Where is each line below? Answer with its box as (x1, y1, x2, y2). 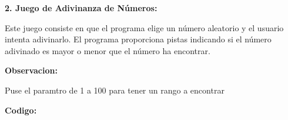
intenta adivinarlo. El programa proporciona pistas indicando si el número (5, 33, 272, 45)
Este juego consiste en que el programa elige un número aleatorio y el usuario (5, 21, 284, 34)
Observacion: (5, 64, 58, 76)
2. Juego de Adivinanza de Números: (5, 2, 158, 14)
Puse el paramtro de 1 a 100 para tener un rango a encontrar (5, 84, 225, 96)
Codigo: (5, 104, 37, 116)
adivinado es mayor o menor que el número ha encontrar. (5, 44, 210, 56)
